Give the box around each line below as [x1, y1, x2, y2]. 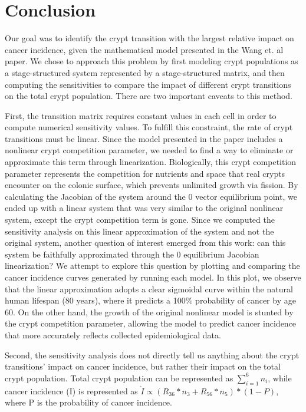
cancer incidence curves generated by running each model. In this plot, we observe [5, 271, 301, 283]
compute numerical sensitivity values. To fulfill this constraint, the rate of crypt [5, 121, 293, 133]
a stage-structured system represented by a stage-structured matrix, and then [5, 66, 285, 78]
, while [268, 371, 292, 384]
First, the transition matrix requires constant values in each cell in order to [5, 109, 277, 121]
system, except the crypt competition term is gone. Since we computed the [5, 213, 275, 226]
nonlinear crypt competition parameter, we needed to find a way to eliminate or [5, 144, 294, 156]
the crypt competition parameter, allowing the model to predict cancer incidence [5, 317, 297, 329]
